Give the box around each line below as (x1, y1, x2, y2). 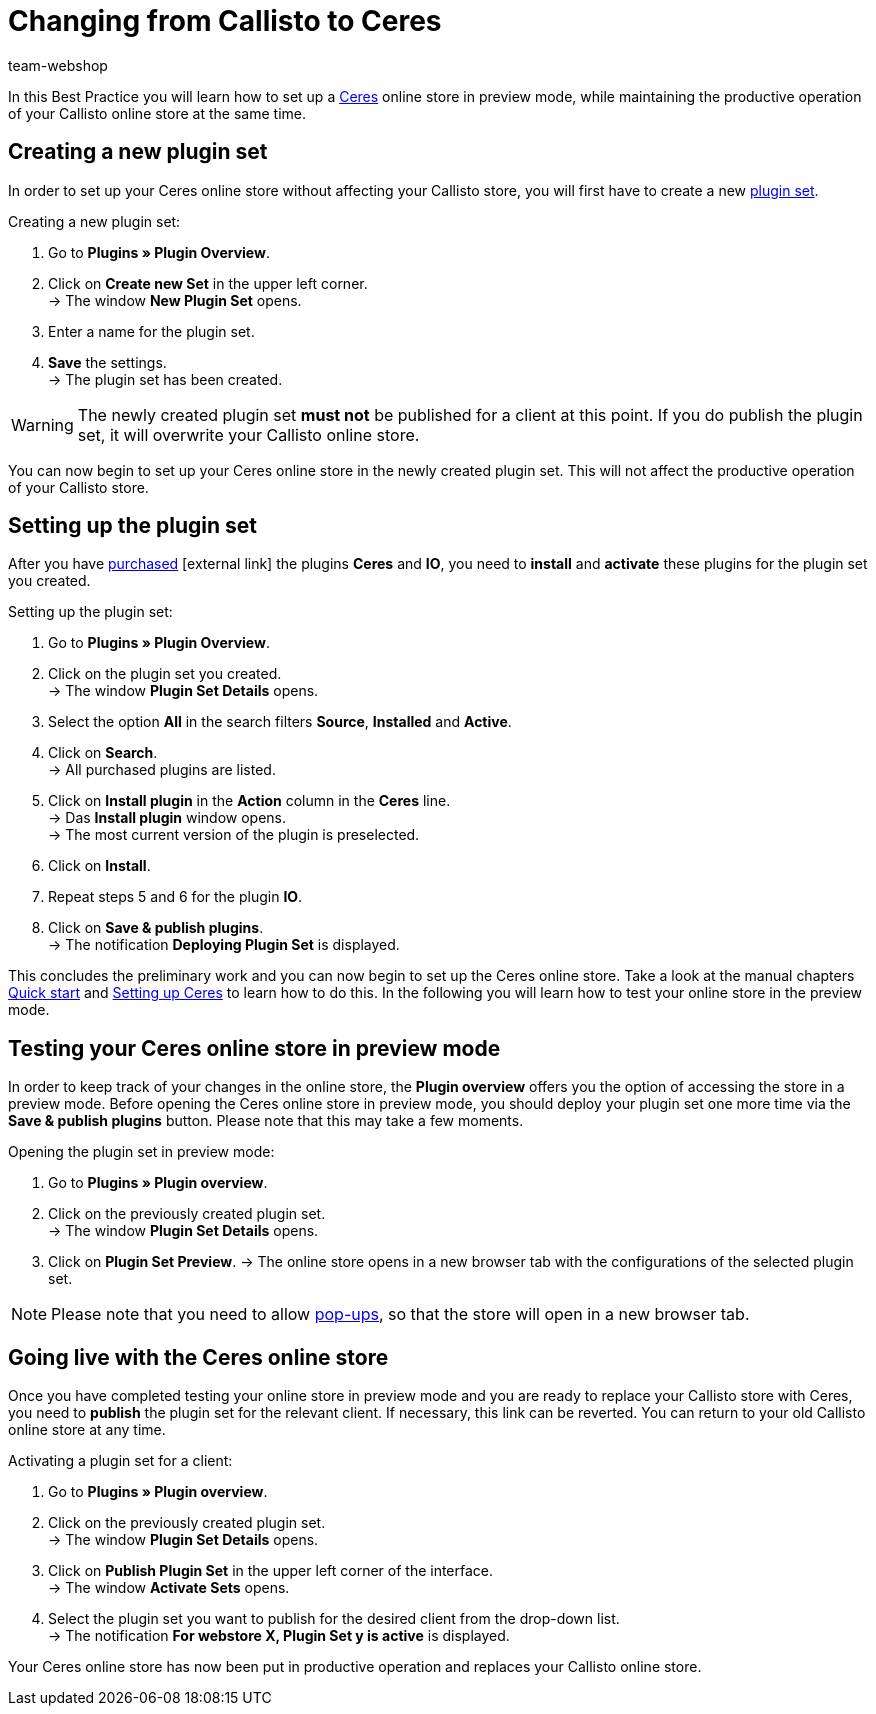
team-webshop (8, 56, 108, 74)
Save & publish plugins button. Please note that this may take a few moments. (8, 1112, 524, 1130)
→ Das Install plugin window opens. (48, 809, 286, 827)
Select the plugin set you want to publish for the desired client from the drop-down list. (48, 1610, 620, 1628)
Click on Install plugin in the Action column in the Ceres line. (48, 792, 451, 810)
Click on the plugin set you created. (48, 665, 282, 683)
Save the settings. (48, 353, 167, 371)
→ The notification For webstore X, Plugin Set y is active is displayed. (48, 1627, 510, 1645)
